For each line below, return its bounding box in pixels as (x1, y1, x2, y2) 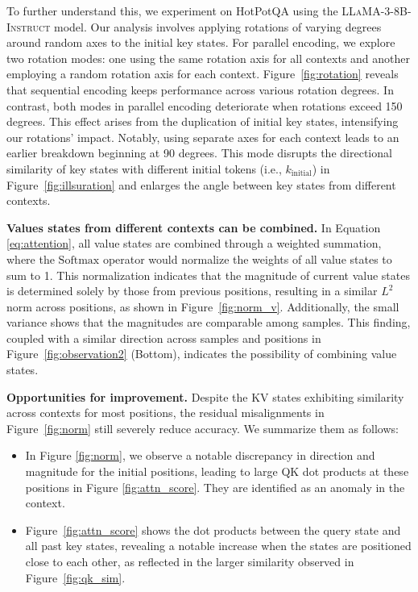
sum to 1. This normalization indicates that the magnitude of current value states (6, 266, 410, 283)
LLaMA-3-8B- (341, 2, 412, 19)
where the (6, 250, 55, 267)
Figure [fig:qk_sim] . (25, 569, 126, 586)
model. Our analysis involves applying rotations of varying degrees (54, 18, 382, 35)
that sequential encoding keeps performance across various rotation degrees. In (6, 81, 394, 98)
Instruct (6, 18, 51, 35)
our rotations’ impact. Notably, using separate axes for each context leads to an (6, 128, 399, 145)
